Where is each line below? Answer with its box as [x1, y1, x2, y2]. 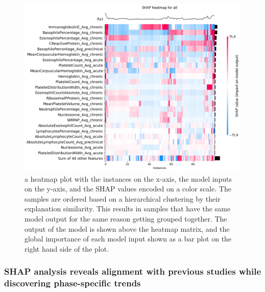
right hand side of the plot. [25, 243, 109, 254]
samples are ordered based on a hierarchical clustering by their [25, 193, 221, 204]
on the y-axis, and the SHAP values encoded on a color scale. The [25, 183, 231, 194]
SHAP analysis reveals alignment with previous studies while [4, 265, 261, 278]
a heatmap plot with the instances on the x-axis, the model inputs [25, 173, 232, 184]
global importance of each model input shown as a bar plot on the [25, 233, 232, 244]
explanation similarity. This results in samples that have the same [25, 203, 231, 214]
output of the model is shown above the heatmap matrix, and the [25, 223, 230, 234]
